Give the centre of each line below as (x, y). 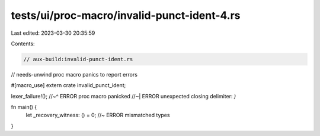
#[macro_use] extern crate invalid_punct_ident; (68, 85)
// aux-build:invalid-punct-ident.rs (78, 59)
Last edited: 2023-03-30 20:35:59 (53, 33)
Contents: (23, 44)
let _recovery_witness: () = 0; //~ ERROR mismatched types (98, 115)
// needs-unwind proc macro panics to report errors (74, 74)
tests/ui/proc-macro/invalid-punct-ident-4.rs (126, 15)
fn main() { (24, 107)
